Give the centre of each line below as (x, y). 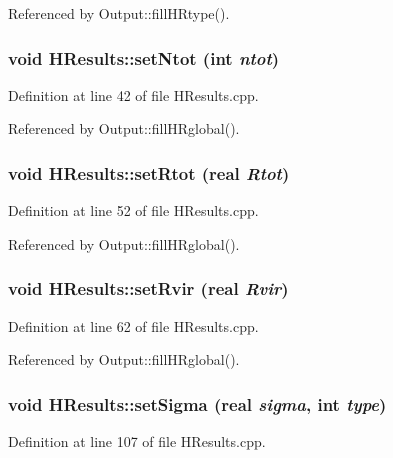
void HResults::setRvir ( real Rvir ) (148, 288)
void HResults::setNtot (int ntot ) (144, 57)
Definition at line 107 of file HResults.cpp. (137, 441)
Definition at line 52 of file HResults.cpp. (133, 210)
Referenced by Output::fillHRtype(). (119, 13)
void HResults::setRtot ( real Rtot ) (149, 172)
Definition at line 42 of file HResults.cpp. (133, 94)
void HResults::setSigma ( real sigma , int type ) (197, 403)
